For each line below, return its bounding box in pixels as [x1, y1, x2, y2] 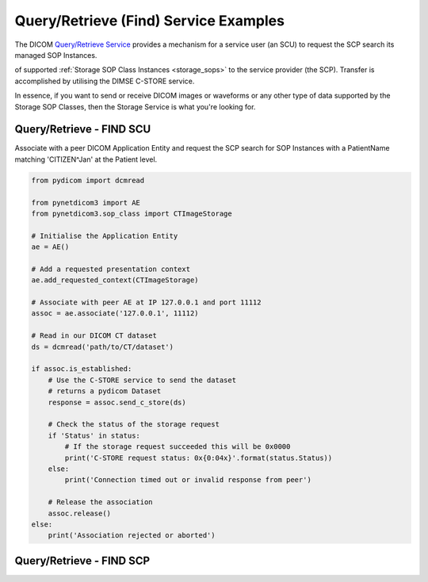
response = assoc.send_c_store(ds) [48, 397, 186, 407]
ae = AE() [31, 243, 70, 251]
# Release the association [48, 498, 154, 507]
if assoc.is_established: [31, 365, 132, 373]
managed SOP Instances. [14, 50, 97, 59]
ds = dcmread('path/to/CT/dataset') [31, 342, 174, 351]
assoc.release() [48, 508, 111, 518]
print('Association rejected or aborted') [48, 531, 216, 540]
